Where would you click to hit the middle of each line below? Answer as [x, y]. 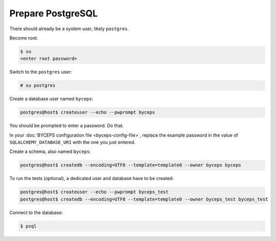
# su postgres [38, 85]
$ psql [28, 226]
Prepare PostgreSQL [54, 13]
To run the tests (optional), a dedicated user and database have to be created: [91, 179]
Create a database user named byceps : [51, 99]
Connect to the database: [36, 212]
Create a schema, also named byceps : [50, 151]
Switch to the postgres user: [41, 72]
